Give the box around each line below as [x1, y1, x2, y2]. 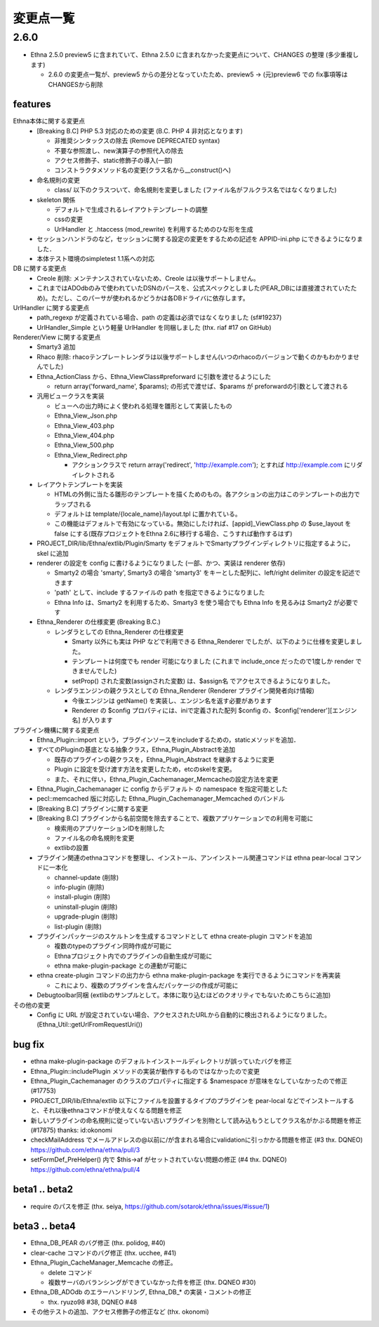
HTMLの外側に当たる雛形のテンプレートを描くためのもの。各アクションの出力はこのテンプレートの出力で [54, 490, 361, 498]
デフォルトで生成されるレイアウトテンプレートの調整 [54, 205, 208, 213]
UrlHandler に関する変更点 [13, 303, 90, 312]
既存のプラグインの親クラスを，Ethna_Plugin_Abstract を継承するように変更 [54, 755, 275, 763]
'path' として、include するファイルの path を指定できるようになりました [54, 588, 265, 596]
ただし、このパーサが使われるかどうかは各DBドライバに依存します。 [51, 293, 249, 302]
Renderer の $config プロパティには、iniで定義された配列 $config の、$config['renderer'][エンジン [72, 706, 357, 714]
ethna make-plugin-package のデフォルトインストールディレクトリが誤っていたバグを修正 [30, 1057, 292, 1066]
